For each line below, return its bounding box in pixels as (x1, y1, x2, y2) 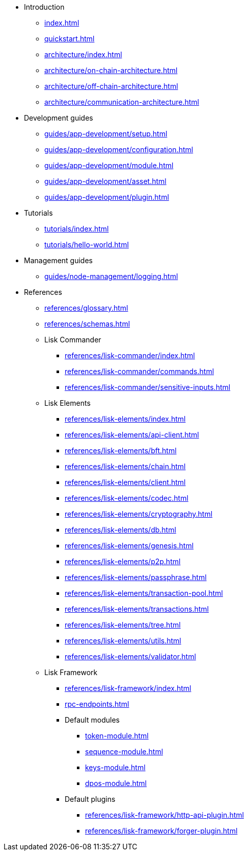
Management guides (24, 256, 93, 265)
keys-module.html (85, 763, 146, 772)
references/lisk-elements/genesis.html (65, 541, 194, 550)
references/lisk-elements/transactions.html (65, 605, 209, 613)
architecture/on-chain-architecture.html (44, 66, 178, 75)
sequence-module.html (85, 747, 163, 756)
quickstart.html (44, 34, 95, 43)
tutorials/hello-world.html (44, 240, 129, 249)
